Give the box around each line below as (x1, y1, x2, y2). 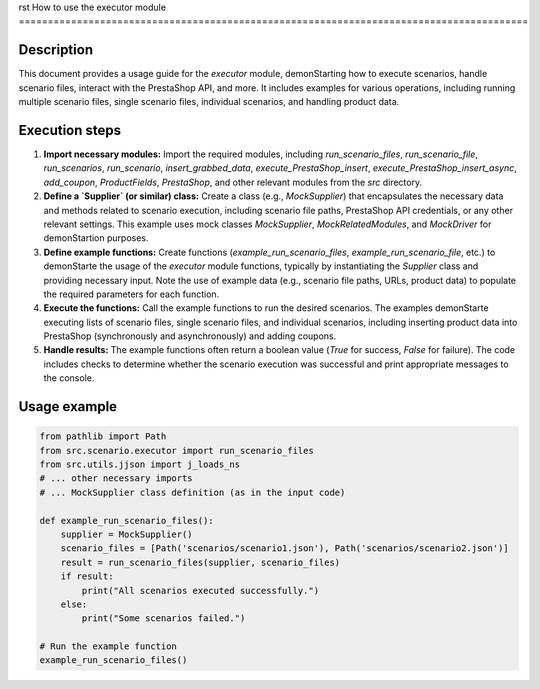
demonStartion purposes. (43, 232, 149, 244)
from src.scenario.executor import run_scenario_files (39, 445, 314, 456)
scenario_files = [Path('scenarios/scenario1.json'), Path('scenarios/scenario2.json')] (60, 543, 509, 554)
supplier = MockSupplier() (60, 528, 194, 540)
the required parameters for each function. (43, 288, 220, 300)
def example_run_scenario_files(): (39, 515, 214, 526)
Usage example (18, 398, 118, 415)
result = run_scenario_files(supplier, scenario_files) (60, 556, 341, 568)
